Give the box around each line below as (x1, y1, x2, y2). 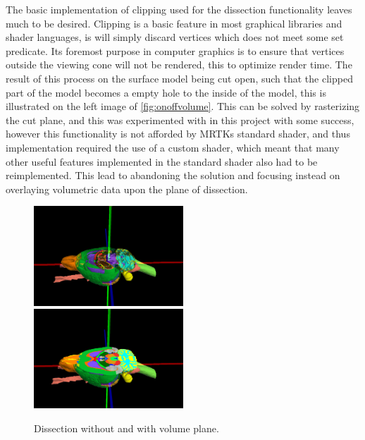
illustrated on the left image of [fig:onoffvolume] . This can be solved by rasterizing (6, 99, 360, 114)
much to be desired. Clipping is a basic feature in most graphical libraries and (6, 16, 342, 30)
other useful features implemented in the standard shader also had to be (6, 154, 318, 169)
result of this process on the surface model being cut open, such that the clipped (6, 71, 353, 85)
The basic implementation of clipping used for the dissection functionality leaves (6, 2, 352, 16)
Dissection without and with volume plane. (34, 421, 219, 436)
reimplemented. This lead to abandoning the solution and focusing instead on (6, 168, 340, 183)
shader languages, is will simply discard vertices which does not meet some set (6, 30, 344, 44)
